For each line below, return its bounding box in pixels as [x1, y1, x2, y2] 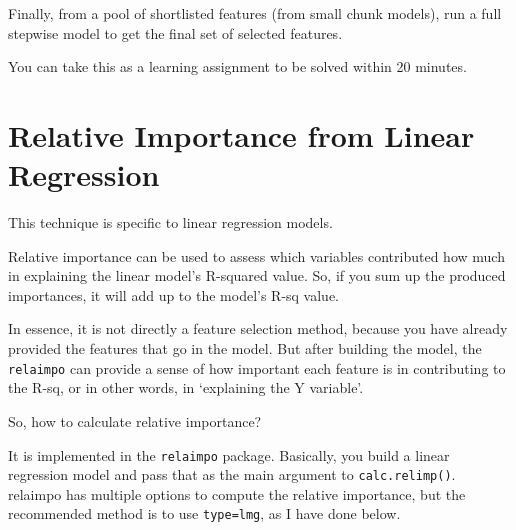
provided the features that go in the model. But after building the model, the [8, 338, 482, 359]
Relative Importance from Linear [8, 114, 475, 155]
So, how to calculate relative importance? [8, 410, 262, 431]
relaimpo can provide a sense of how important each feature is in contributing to [8, 357, 506, 378]
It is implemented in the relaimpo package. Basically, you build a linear [8, 444, 450, 465]
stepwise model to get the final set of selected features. [8, 22, 343, 43]
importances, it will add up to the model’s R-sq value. [8, 284, 340, 305]
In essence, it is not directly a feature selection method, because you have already [8, 318, 508, 339]
